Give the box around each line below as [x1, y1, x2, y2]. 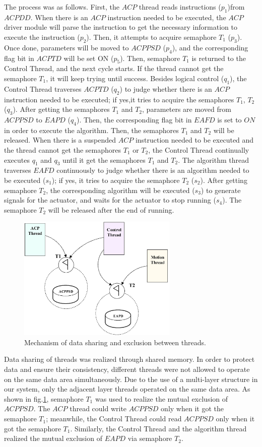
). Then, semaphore [120, 52, 180, 63]
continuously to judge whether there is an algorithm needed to [56, 165, 249, 175]
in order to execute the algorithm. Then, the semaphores [4, 124, 179, 135]
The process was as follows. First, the [4, 2, 119, 12]
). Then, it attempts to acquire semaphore [86, 31, 217, 42]
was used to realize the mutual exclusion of [95, 393, 228, 404]
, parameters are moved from [142, 104, 231, 114]
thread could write [70, 403, 127, 414]
